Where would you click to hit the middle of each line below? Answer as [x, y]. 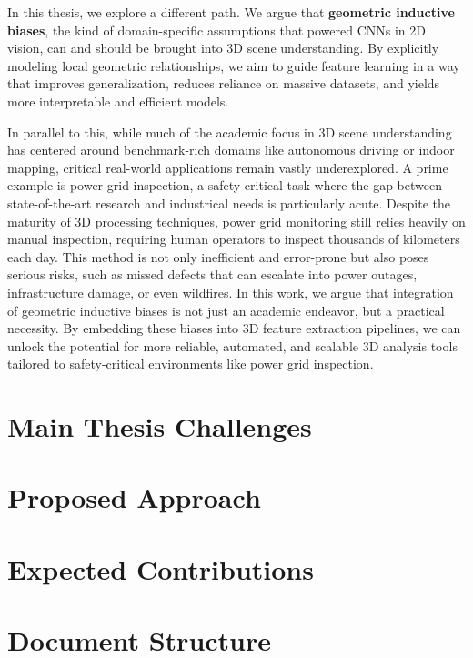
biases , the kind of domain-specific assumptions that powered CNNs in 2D [216, 30]
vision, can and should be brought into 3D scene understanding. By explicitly [223, 48]
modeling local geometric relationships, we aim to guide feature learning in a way [234, 65]
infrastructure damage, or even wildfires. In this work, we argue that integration [231, 292]
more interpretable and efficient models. [118, 101]
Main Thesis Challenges [160, 426]
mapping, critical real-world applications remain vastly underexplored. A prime [228, 167]
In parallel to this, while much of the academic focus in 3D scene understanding [230, 132]
